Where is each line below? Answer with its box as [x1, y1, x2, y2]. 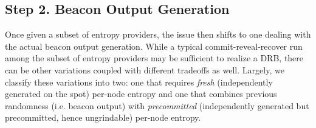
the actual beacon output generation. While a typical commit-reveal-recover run [5, 39, 303, 52]
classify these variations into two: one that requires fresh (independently [5, 75, 273, 88]
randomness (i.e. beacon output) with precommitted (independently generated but [5, 99, 309, 112]
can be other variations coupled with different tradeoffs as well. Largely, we [5, 63, 284, 76]
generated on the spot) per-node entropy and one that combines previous [5, 87, 277, 100]
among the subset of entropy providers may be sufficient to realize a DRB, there [5, 52, 304, 64]
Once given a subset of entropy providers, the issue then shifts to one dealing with [5, 28, 311, 41]
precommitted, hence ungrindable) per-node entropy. [5, 111, 201, 124]
